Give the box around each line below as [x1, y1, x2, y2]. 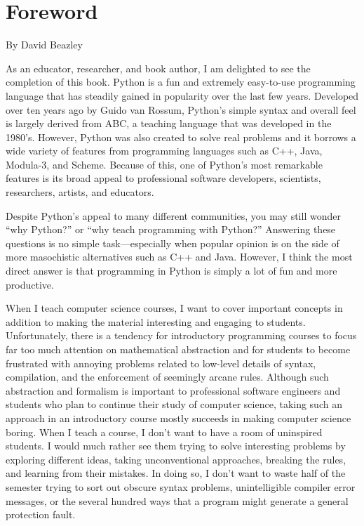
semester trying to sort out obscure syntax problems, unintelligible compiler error [6, 479, 356, 494]
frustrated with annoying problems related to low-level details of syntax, [6, 355, 316, 370]
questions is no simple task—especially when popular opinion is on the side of [6, 235, 339, 250]
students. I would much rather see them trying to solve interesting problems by [6, 438, 346, 453]
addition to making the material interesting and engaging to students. [6, 314, 306, 329]
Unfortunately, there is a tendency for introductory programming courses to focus [6, 328, 357, 343]
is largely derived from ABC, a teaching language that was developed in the [6, 116, 332, 131]
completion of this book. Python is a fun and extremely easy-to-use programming [6, 74, 356, 89]
